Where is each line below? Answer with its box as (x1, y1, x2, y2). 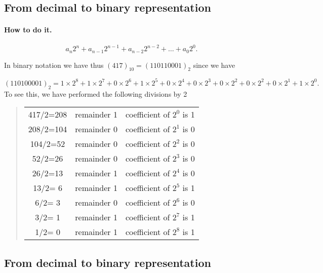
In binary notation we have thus (4, 59, 104, 70)
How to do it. (4, 24, 52, 35)
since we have (193, 59, 235, 70)
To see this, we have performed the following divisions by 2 (4, 88, 187, 99)
